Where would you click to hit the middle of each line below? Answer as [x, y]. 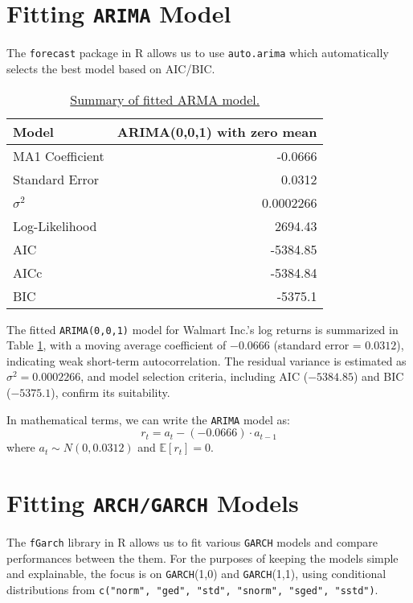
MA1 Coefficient [59, 155]
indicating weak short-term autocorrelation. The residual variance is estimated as [206, 360]
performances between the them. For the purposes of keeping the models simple [202, 558]
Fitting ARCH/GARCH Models [153, 502]
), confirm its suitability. [110, 392]
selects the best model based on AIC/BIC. [111, 68]
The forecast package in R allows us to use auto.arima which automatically [198, 53]
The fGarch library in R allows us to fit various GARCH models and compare [192, 542]
